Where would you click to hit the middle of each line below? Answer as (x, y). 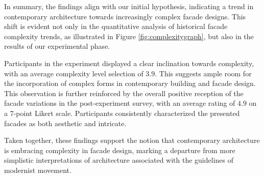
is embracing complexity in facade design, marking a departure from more (120, 150)
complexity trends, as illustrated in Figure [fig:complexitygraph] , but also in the (129, 36)
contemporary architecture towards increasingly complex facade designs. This (125, 16)
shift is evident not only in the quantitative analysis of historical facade (116, 26)
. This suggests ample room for (203, 73)
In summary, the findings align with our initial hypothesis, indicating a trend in (129, 6)
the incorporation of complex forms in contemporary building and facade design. (130, 83)
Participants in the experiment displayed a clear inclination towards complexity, (129, 63)
